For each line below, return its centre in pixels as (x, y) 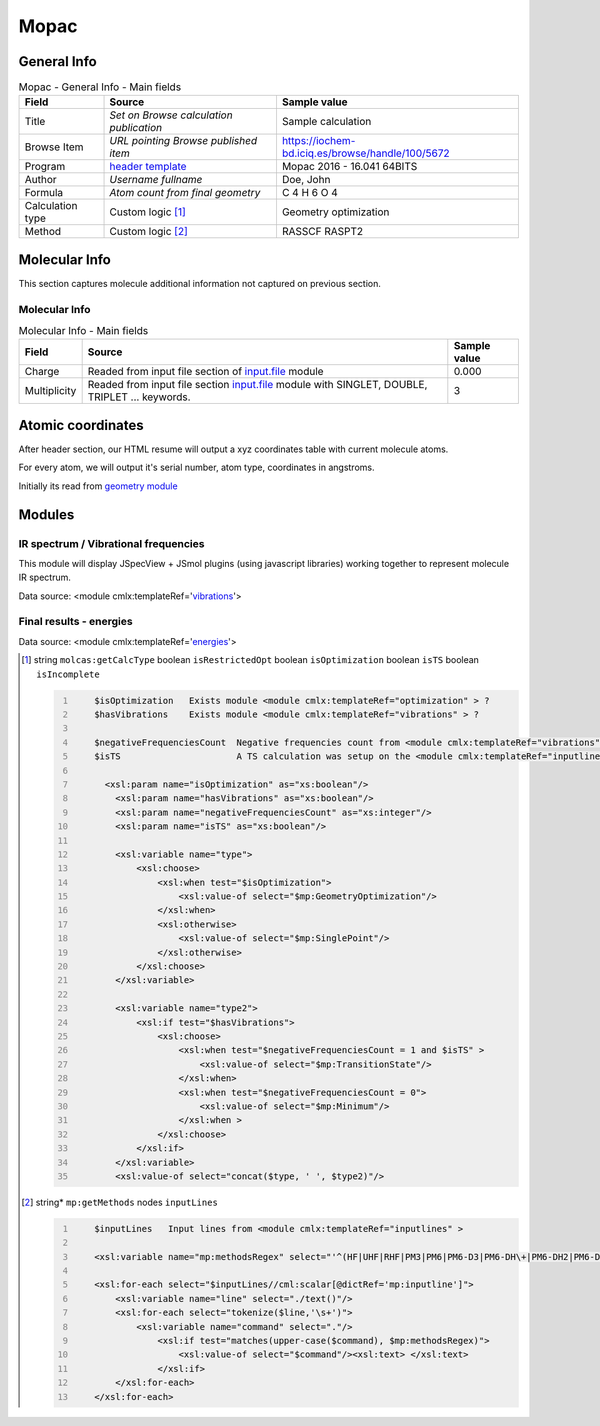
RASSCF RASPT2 (322, 232)
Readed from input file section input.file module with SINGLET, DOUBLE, (257, 385)
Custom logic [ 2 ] (149, 232)
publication (136, 128)
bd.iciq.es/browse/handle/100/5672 (365, 153)
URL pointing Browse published (183, 141)
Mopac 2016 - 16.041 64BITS (349, 167)
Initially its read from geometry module (98, 486)
